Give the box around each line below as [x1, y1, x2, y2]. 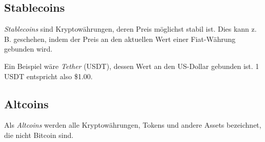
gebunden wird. [4, 43, 53, 54]
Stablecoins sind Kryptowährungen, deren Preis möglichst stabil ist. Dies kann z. [4, 23, 257, 34]
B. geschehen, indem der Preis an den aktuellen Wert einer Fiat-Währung [4, 33, 236, 44]
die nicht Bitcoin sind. [4, 129, 74, 140]
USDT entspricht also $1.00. [4, 70, 93, 81]
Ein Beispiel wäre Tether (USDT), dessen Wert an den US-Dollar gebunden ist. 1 [4, 60, 259, 71]
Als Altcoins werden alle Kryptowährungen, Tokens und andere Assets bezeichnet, [4, 120, 261, 130]
